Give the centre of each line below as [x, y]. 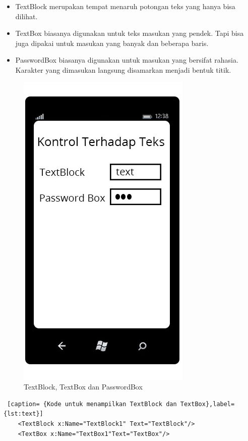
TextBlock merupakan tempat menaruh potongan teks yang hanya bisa [125, 6]
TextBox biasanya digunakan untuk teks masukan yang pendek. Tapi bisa [130, 33]
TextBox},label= [207, 404]
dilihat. [26, 16]
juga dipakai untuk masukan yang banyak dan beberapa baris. [112, 43]
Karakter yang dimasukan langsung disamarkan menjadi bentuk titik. [123, 69]
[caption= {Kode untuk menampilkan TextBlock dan [92, 404]
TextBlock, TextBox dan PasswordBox [83, 387]
